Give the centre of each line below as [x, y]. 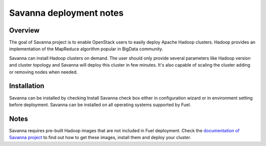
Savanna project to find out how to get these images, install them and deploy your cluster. [100, 138]
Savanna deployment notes [66, 13]
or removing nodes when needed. [44, 72]
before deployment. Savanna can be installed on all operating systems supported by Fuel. [100, 105]
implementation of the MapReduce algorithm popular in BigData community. [86, 49]
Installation [27, 86]
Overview [24, 30]
